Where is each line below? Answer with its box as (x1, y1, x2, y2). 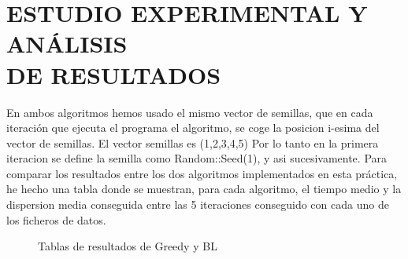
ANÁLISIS (6, 27, 128, 60)
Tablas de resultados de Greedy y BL (38, 238, 217, 254)
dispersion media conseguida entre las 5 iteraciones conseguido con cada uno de (6, 196, 389, 213)
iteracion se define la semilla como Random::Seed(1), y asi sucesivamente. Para (6, 150, 388, 166)
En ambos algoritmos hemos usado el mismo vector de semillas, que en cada (6, 104, 373, 120)
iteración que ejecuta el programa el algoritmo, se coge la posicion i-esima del (6, 119, 380, 136)
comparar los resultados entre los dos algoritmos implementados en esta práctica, (6, 165, 398, 181)
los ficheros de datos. (6, 211, 106, 228)
